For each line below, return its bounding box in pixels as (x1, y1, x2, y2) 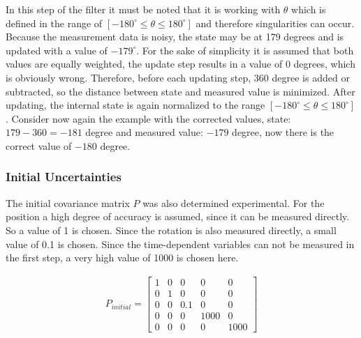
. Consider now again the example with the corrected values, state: (6, 111, 291, 125)
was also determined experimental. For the (142, 195, 325, 210)
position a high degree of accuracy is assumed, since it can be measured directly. (6, 209, 350, 224)
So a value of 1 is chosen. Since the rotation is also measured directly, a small (6, 222, 337, 237)
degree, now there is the (232, 125, 334, 139)
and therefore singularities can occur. (196, 15, 355, 30)
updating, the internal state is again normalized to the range (6, 98, 265, 112)
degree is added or (272, 70, 350, 84)
